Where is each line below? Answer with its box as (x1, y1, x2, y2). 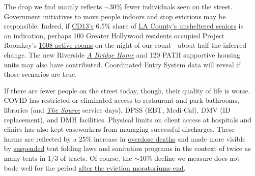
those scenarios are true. (4, 69, 77, 79)
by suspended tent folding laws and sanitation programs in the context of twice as (4, 143, 251, 153)
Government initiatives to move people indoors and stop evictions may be (4, 11, 226, 21)
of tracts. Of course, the (60, 152, 132, 163)
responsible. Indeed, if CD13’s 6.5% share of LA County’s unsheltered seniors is (4, 21, 243, 31)
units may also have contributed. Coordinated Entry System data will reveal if (4, 59, 240, 69)
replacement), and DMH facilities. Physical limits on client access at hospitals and (4, 114, 252, 124)
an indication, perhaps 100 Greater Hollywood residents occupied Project (4, 30, 225, 40)
